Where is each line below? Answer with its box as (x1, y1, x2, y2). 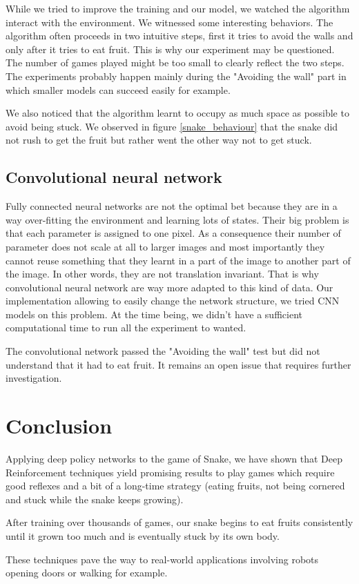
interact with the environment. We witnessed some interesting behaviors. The (6, 14, 333, 29)
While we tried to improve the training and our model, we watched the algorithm (6, 1, 350, 15)
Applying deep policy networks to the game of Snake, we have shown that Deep (6, 451, 343, 465)
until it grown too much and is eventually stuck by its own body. (6, 528, 280, 543)
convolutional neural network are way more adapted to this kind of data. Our (6, 280, 333, 294)
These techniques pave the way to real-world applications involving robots (6, 552, 319, 566)
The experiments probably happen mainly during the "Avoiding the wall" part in (6, 68, 347, 83)
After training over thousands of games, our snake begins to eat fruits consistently (6, 515, 353, 529)
